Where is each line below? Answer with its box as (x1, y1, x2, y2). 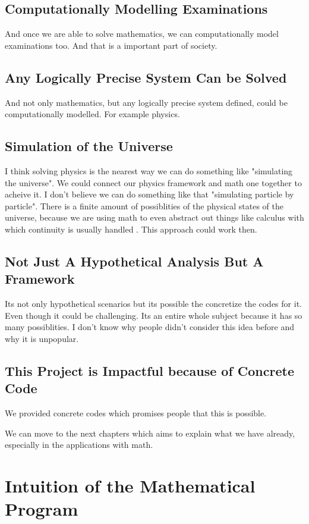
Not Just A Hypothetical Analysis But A (5, 252, 264, 270)
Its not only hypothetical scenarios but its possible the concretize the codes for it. (5, 297, 302, 310)
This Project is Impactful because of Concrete (5, 361, 294, 379)
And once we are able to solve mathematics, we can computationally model (5, 27, 279, 40)
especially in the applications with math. (5, 438, 153, 451)
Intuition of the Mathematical (5, 473, 256, 498)
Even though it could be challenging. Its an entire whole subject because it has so (5, 309, 302, 321)
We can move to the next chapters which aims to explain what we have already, (5, 426, 295, 439)
